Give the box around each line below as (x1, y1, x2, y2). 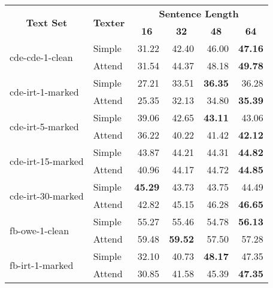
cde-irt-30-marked (10, 188, 84, 203)
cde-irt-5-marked (10, 119, 79, 133)
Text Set (26, 15, 68, 29)
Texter (93, 15, 125, 29)
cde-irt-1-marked (10, 84, 79, 99)
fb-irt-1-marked (10, 258, 74, 272)
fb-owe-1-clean (10, 223, 69, 237)
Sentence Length (159, 7, 239, 20)
